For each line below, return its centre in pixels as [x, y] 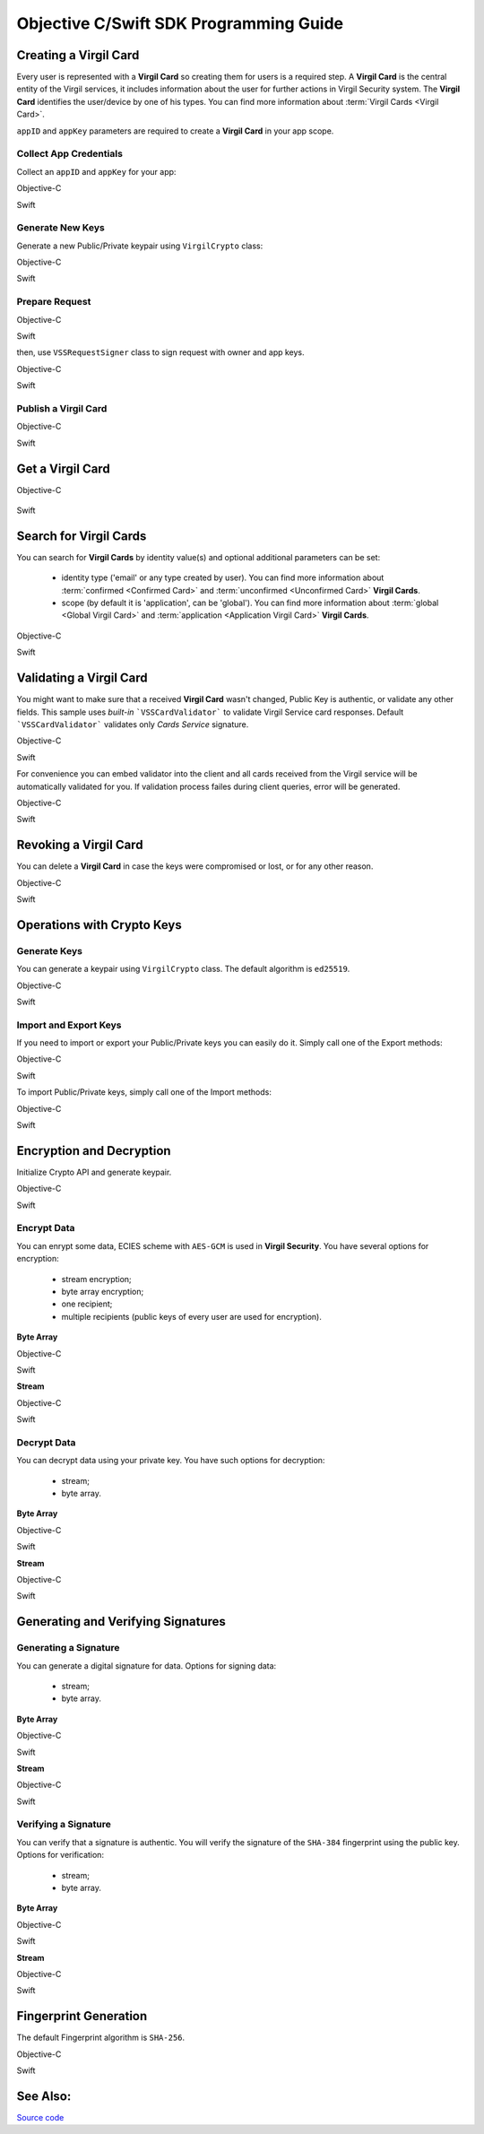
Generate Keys [49, 950]
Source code [40, 2117]
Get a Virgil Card [64, 468]
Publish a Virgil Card [62, 408]
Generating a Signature [68, 1648]
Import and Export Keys [69, 1025]
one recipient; [87, 1304]
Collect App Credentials [69, 154]
